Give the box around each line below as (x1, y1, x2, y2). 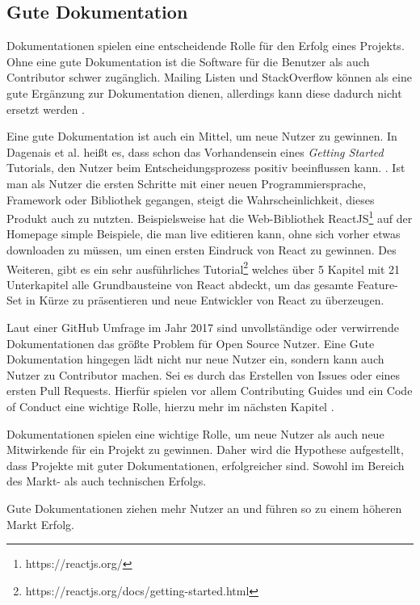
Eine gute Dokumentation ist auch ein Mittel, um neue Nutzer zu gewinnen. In (6, 128, 397, 145)
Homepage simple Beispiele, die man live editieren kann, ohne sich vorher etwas (6, 225, 401, 242)
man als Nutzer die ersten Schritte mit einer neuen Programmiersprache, (6, 174, 367, 191)
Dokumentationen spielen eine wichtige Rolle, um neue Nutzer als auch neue (6, 425, 384, 442)
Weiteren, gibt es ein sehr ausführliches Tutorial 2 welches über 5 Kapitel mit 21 (6, 258, 401, 277)
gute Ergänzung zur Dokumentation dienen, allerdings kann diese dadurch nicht (6, 84, 402, 101)
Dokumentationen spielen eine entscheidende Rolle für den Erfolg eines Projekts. (6, 37, 405, 54)
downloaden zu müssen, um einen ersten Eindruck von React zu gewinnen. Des (6, 241, 397, 258)
